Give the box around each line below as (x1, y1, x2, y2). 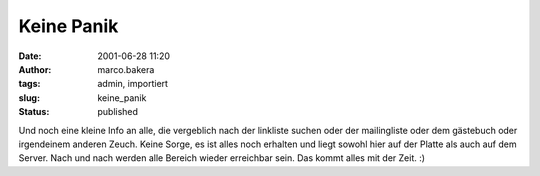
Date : (18, 50, 42, 62)
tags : (18, 78, 41, 90)
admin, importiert (97, 78, 169, 90)
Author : (18, 63, 52, 75)
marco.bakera (97, 63, 155, 75)
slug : (18, 91, 40, 104)
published (97, 106, 139, 118)
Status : (18, 106, 50, 118)
